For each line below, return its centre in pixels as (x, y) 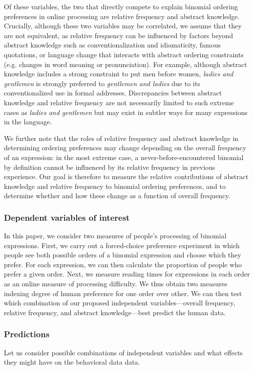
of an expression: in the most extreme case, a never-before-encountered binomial (124, 157)
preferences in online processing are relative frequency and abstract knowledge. (122, 16)
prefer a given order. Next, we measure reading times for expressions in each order (127, 274)
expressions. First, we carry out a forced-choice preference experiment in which (122, 245)
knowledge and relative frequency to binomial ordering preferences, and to (115, 186)
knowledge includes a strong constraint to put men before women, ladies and (119, 74)
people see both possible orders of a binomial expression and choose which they (123, 255)
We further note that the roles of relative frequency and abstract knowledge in (121, 138)
